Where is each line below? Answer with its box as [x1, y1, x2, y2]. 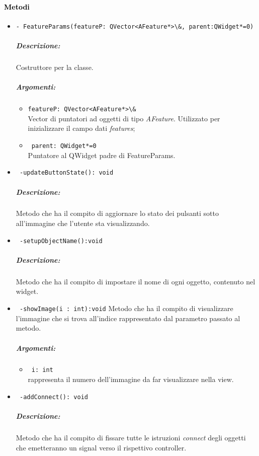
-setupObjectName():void [19, 237, 103, 245]
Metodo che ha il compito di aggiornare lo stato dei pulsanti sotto [16, 208, 219, 218]
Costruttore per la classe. [16, 62, 94, 72]
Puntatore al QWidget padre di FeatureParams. [28, 149, 176, 160]
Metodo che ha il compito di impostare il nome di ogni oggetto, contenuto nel [16, 276, 255, 286]
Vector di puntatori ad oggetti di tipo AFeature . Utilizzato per [28, 113, 220, 123]
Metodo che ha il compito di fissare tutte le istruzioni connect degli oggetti [16, 432, 246, 442]
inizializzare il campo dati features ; [28, 123, 135, 133]
